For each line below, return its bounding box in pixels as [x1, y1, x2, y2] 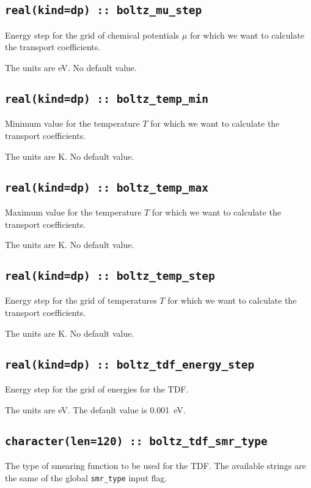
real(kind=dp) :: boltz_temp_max [5, 181, 209, 194]
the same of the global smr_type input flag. [5, 471, 167, 484]
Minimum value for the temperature [5, 117, 140, 130]
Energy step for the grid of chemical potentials [5, 28, 180, 41]
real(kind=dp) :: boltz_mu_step [5, 4, 202, 17]
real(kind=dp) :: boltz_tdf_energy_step [5, 358, 255, 371]
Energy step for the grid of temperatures [5, 294, 157, 307]
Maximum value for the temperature [5, 205, 142, 218]
